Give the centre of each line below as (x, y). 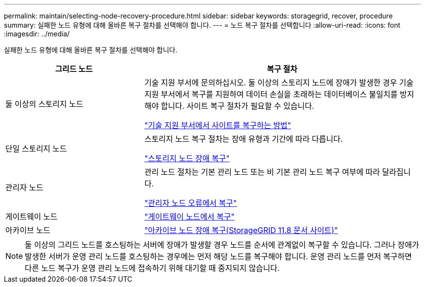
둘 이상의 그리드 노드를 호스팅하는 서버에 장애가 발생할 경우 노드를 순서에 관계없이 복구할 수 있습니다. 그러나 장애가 (222, 245)
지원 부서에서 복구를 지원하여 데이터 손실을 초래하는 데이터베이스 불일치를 (271, 94)
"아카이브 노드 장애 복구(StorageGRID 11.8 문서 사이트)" (241, 230)
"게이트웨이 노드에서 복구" (189, 217)
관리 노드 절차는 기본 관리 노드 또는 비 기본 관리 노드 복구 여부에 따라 (262, 172)
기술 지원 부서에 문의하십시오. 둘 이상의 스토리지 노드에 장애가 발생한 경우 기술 (279, 83)
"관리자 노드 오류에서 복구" (190, 203)
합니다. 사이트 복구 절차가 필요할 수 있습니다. (237, 106)
